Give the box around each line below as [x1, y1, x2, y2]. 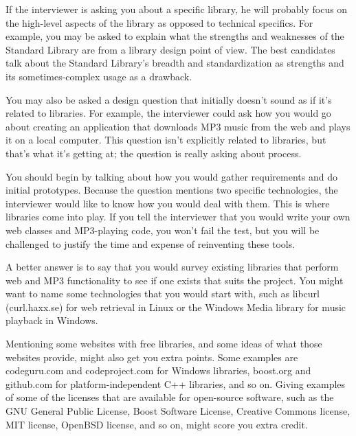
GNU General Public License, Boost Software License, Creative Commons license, [5, 404, 351, 418]
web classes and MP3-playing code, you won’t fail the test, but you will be [5, 222, 320, 237]
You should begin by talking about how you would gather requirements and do [5, 169, 337, 183]
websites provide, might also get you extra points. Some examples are [5, 349, 298, 364]
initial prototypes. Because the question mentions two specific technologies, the [5, 183, 338, 197]
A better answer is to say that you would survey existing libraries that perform [5, 260, 339, 274]
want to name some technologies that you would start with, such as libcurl [5, 286, 320, 301]
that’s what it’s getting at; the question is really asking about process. [5, 146, 302, 160]
